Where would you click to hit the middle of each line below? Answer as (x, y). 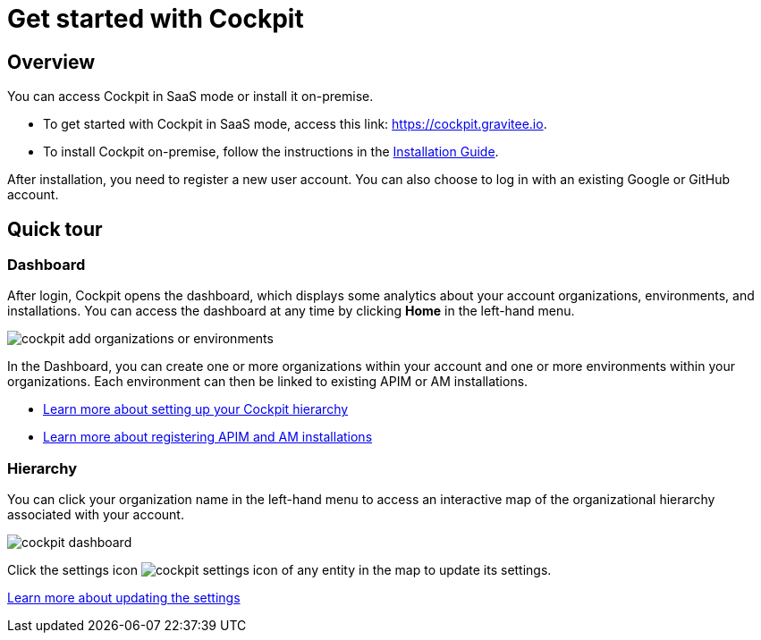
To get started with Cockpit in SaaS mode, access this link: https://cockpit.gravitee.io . (295, 124)
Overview (51, 62)
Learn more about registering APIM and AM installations (208, 437)
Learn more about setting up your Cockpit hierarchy (196, 409)
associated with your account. (96, 515)
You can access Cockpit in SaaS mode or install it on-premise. (190, 97)
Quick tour (55, 229)
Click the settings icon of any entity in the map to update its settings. (279, 570)
